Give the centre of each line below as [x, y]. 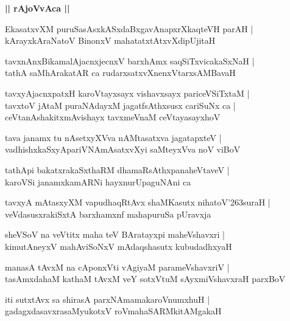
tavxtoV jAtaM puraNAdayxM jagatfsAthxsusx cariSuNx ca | [120, 105]
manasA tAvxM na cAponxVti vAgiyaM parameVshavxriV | [117, 267]
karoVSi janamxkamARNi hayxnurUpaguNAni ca [98, 181]
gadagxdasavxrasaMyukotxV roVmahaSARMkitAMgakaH [113, 311]
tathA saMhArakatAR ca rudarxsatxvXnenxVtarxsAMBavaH [120, 73]
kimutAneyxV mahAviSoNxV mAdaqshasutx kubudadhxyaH [118, 246]
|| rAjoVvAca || [37, 8]
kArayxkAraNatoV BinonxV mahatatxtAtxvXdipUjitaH [110, 40]
